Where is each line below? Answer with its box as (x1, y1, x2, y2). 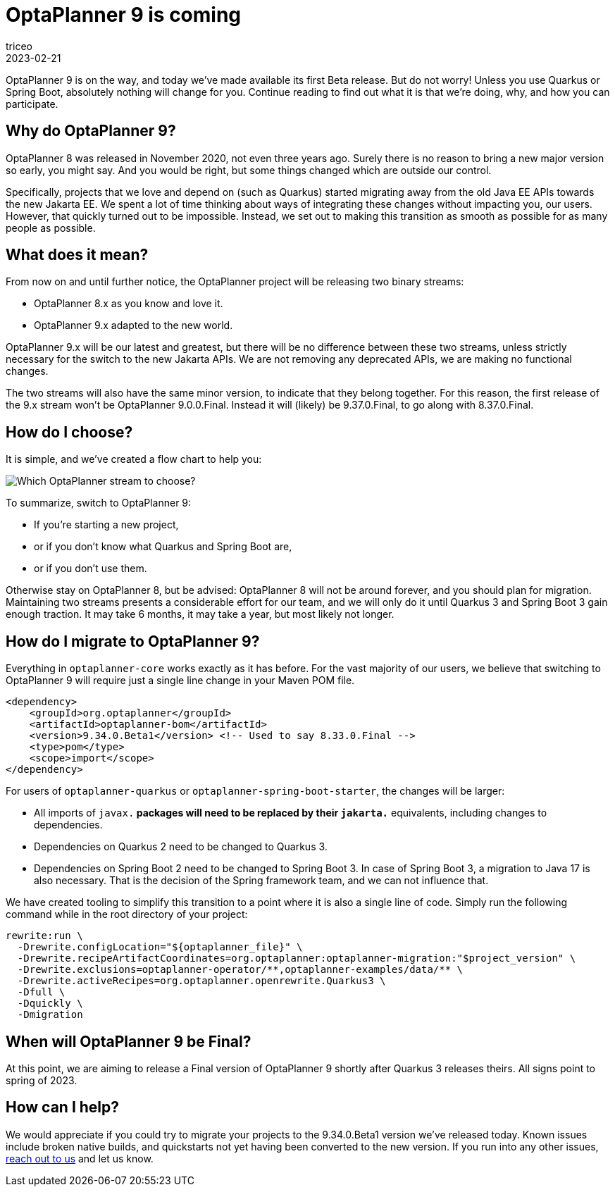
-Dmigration (17, 1009, 83, 1021)
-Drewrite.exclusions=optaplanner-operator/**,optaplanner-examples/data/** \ (17, 964, 464, 976)
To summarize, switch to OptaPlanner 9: (6, 497, 192, 509)
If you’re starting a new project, (34, 519, 179, 531)
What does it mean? (6, 246, 149, 264)
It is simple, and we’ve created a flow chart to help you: (6, 453, 262, 466)
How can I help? (6, 1098, 120, 1117)
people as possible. (6, 221, 96, 234)
